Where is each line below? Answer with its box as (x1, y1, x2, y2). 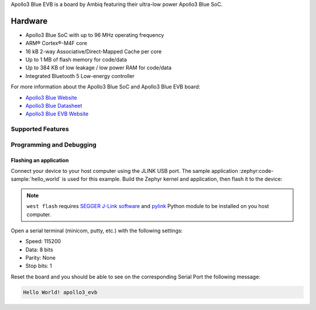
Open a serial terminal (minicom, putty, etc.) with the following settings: (11, 227, 183, 234)
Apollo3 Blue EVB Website (25, 110, 89, 117)
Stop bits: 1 (25, 263, 52, 270)
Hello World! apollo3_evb (23, 289, 98, 295)
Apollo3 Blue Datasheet (25, 103, 83, 110)
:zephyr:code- (239, 167, 274, 174)
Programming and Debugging (11, 141, 97, 149)
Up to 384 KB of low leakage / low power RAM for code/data (25, 64, 172, 71)
